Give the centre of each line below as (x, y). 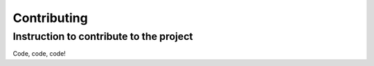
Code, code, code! (39, 54)
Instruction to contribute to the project (103, 36)
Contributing (50, 18)
